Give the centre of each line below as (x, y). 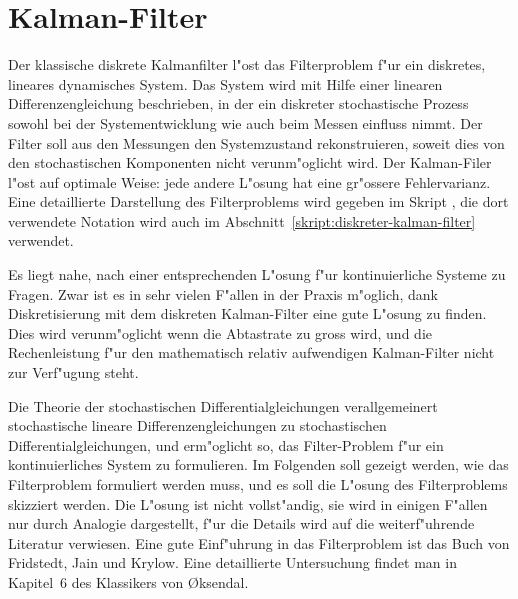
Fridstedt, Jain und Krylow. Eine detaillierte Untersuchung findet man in (232, 562)
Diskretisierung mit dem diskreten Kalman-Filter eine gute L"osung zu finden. (247, 313)
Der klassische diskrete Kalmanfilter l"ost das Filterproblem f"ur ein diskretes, (247, 64)
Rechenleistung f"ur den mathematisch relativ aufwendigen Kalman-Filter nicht (251, 352)
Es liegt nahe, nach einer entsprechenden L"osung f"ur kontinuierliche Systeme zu (257, 274)
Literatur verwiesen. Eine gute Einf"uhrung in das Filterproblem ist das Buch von (259, 542)
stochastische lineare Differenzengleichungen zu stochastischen (197, 425)
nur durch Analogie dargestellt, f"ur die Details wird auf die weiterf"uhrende (241, 523)
